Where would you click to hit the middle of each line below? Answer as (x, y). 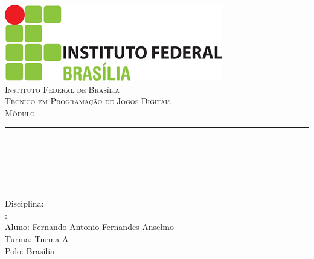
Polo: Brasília (30, 250)
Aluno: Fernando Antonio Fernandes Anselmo (89, 227)
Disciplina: (24, 203)
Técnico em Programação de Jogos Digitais (88, 101)
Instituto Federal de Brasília (62, 89)
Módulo (20, 112)
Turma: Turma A (37, 238)
